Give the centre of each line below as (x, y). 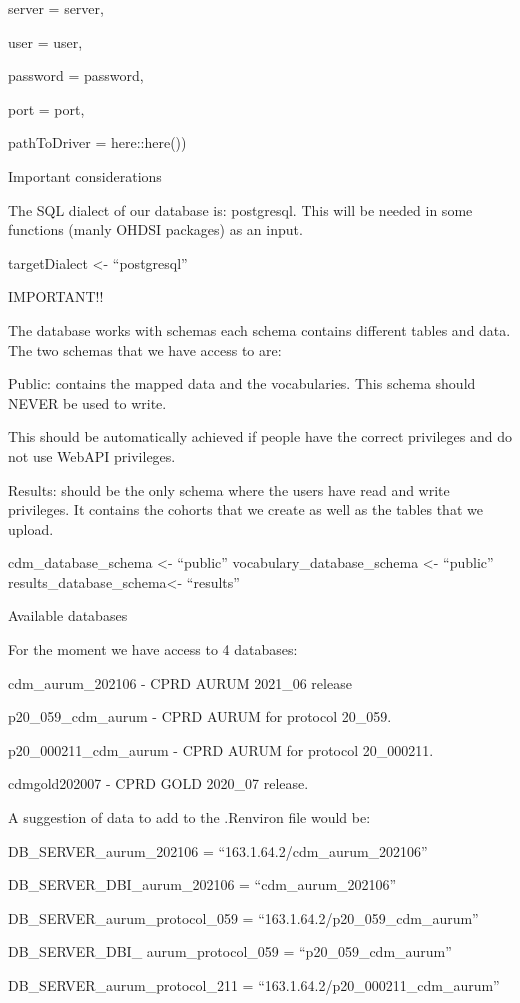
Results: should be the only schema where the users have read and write (229, 489)
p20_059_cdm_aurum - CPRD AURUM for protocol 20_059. (200, 716)
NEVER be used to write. (87, 402)
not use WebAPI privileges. (92, 455)
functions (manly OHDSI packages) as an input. (155, 229)
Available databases (68, 615)
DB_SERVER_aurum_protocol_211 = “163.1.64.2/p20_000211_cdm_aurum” (254, 985)
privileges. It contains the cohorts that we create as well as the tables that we (245, 509)
